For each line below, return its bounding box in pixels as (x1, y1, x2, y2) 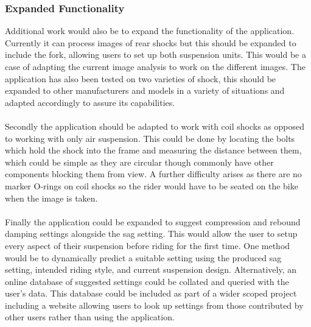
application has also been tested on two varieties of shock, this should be (5, 72, 276, 85)
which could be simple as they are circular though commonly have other (5, 155, 274, 168)
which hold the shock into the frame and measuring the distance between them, (5, 144, 302, 156)
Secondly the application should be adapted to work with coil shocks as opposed (5, 119, 304, 132)
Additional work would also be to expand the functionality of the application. (5, 24, 295, 37)
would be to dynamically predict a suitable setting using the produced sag (5, 251, 282, 264)
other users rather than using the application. (5, 311, 175, 323)
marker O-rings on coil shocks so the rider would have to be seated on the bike (5, 179, 298, 192)
